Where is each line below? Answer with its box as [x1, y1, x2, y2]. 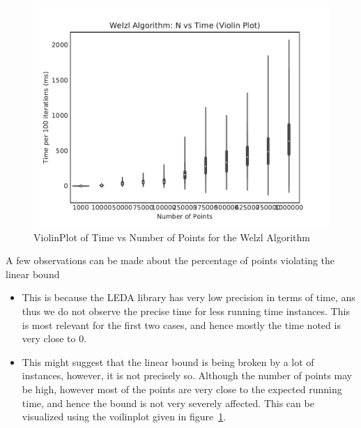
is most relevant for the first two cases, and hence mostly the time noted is [22, 317, 341, 332]
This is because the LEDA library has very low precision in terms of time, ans [22, 290, 355, 305]
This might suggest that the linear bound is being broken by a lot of [22, 354, 314, 369]
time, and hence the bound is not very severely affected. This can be [22, 395, 314, 410]
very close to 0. [22, 331, 87, 346]
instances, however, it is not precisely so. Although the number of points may [22, 368, 353, 383]
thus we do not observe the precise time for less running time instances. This [22, 303, 350, 318]
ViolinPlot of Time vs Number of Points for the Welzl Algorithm [33, 229, 310, 244]
